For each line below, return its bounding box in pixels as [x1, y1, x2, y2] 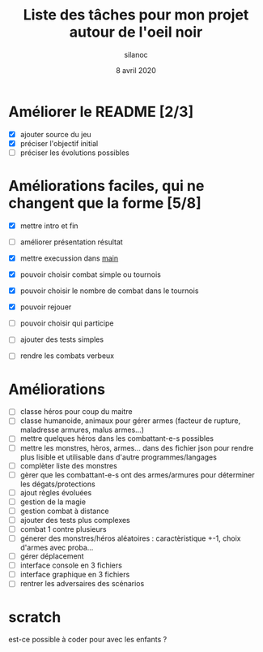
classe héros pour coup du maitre [19, 407, 133, 417]
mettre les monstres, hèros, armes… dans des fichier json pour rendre [19, 443, 254, 452]
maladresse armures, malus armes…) [19, 425, 144, 435]
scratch [8, 607, 62, 626]
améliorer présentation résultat [19, 237, 123, 247]
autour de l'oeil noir [69, 23, 203, 41]
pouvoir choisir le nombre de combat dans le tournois [19, 286, 199, 296]
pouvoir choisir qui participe [19, 318, 114, 328]
